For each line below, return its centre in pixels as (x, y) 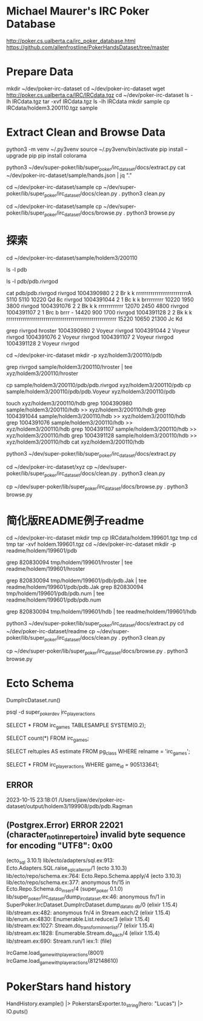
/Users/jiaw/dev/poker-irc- (92, 800)
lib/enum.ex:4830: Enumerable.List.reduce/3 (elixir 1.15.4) (78, 919)
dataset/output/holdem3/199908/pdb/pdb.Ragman (70, 806)
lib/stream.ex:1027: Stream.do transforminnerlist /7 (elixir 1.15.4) (80, 926)
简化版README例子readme (75, 521)
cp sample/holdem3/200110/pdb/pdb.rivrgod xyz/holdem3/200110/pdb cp (99, 385)
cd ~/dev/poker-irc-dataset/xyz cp (49, 467)
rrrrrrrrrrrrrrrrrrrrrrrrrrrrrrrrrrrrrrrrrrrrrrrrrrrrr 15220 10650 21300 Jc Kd (95, 319)
